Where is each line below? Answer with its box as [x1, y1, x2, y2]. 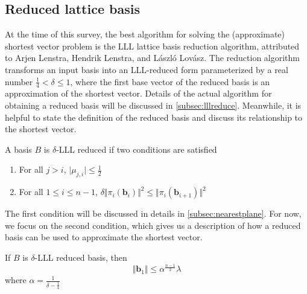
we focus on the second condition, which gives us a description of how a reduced [5, 219, 301, 231]
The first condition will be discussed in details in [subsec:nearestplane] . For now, [5, 207, 302, 220]
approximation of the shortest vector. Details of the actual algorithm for [5, 87, 272, 100]
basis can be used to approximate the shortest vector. [5, 231, 203, 243]
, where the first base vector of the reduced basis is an [70, 75, 270, 88]
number [5, 75, 33, 88]
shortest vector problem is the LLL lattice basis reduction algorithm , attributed [5, 39, 300, 52]
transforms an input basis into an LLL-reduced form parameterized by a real [5, 63, 288, 75]
